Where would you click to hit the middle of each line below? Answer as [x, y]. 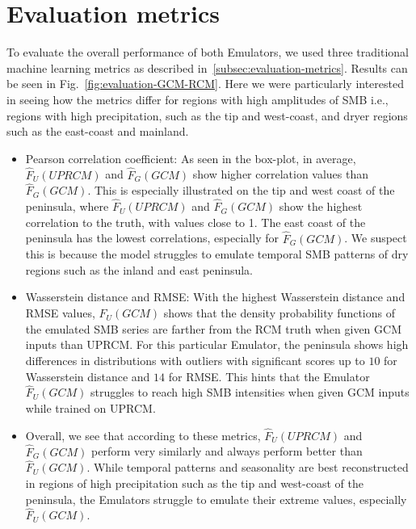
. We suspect [376, 238]
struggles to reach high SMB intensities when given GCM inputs [250, 392]
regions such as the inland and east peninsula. [139, 269]
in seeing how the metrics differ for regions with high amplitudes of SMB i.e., [197, 99]
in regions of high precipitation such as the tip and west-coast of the [194, 483]
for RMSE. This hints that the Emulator [269, 376]
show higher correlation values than [281, 174]
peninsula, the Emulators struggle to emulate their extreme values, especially [216, 499]
